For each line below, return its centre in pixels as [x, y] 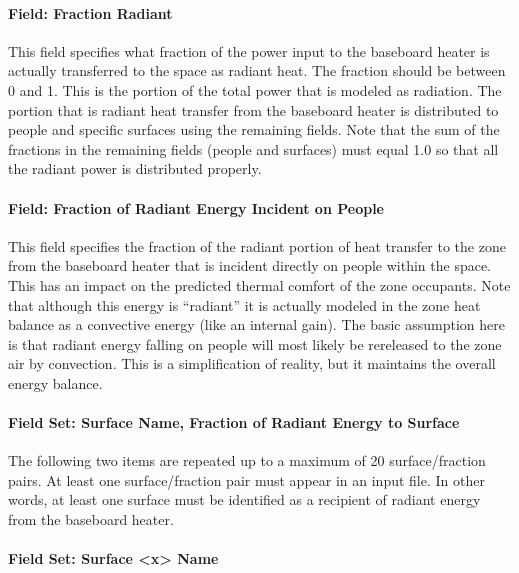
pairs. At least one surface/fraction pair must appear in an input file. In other [246, 479]
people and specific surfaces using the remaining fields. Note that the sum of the [254, 129]
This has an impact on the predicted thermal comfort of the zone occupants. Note [259, 284]
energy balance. [55, 382]
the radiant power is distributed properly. [135, 168]
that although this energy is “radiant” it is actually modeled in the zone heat [244, 304]
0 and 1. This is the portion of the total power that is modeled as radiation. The [255, 89]
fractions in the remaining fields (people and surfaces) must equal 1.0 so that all [253, 148]
